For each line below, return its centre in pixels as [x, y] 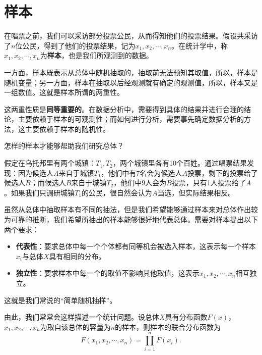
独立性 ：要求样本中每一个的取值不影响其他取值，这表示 [108, 273]
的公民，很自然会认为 [117, 192]
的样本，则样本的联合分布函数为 [168, 326]
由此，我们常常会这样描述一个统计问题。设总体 [82, 317]
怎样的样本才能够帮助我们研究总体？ [64, 146]
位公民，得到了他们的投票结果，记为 [75, 45]
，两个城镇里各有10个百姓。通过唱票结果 [180, 163]
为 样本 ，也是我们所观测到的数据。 [96, 55]
